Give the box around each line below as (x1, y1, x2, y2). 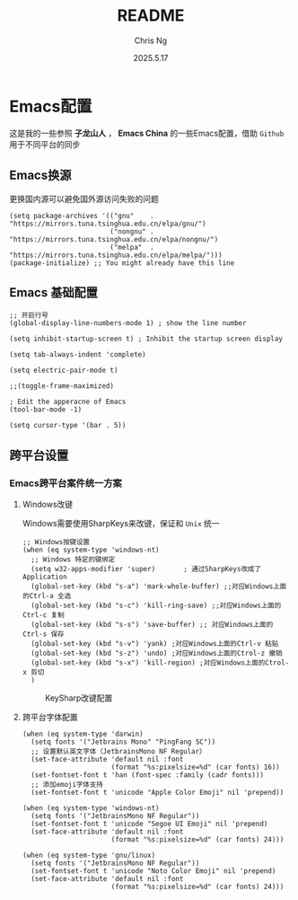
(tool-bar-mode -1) (9, 405, 83, 414)
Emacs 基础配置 (9, 285, 99, 300)
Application (22, 572, 67, 581)
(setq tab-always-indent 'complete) (9, 350, 146, 359)
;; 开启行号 (9, 311, 49, 320)
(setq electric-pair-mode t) (9, 366, 118, 375)
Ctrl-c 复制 (22, 611, 65, 620)
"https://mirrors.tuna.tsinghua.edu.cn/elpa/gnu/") (9, 219, 206, 228)
